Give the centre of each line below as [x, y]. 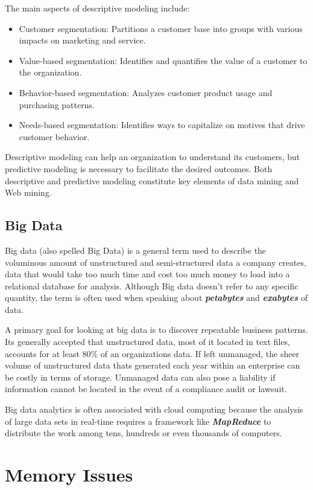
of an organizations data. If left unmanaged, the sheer [200, 353]
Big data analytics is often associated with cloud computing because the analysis [154, 409]
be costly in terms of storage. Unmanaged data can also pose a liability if [140, 377]
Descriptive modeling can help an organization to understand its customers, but [153, 157]
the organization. [50, 72]
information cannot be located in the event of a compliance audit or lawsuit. [146, 389]
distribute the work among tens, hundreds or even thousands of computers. [144, 433]
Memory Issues [69, 475]
